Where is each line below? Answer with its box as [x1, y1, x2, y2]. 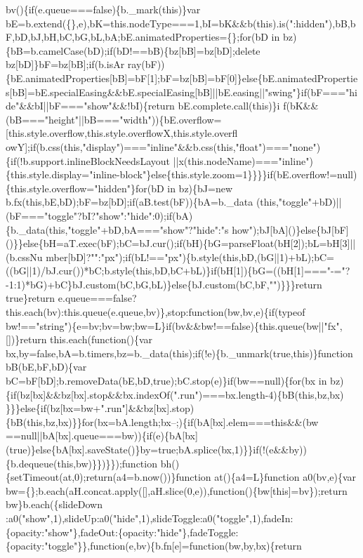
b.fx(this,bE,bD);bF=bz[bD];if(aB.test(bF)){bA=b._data [6, 194, 253, 209]
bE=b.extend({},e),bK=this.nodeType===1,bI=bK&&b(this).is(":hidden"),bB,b [6, 15, 356, 30]
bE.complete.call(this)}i [178, 98, 280, 113]
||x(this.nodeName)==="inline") [173, 153, 313, 168]
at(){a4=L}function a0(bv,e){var [214, 470, 357, 484]
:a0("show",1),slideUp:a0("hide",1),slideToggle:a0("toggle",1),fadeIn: [6, 510, 293, 525]
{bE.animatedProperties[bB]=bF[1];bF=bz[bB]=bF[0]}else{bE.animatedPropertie [6, 70, 358, 85]
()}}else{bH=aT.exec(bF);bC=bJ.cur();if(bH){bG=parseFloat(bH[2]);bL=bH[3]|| [6, 236, 356, 251]
